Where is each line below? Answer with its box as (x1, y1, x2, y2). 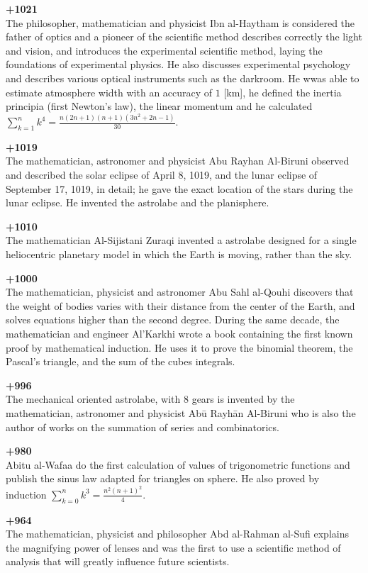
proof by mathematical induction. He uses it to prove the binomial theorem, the (6, 340, 353, 355)
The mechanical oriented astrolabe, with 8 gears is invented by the (6, 391, 295, 406)
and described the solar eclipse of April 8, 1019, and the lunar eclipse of (6, 167, 318, 182)
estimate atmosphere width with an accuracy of (6, 84, 213, 99)
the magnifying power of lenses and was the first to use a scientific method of (6, 540, 341, 555)
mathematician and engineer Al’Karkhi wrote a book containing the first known (6, 326, 353, 340)
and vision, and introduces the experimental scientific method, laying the (6, 43, 323, 57)
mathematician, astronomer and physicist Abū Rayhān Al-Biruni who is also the (6, 405, 356, 420)
